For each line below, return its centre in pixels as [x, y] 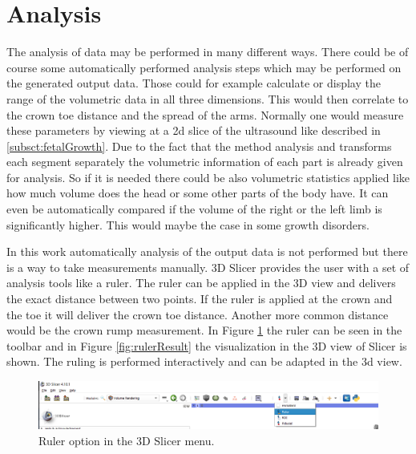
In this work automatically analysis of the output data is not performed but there [207, 251]
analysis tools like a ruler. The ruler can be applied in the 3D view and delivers [201, 283]
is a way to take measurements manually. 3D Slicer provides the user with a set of [208, 267]
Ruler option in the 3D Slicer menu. [127, 440]
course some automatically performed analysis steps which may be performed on [204, 67]
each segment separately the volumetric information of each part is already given [205, 162]
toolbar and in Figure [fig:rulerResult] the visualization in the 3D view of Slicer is [207, 345]
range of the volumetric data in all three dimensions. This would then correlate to [208, 98]
